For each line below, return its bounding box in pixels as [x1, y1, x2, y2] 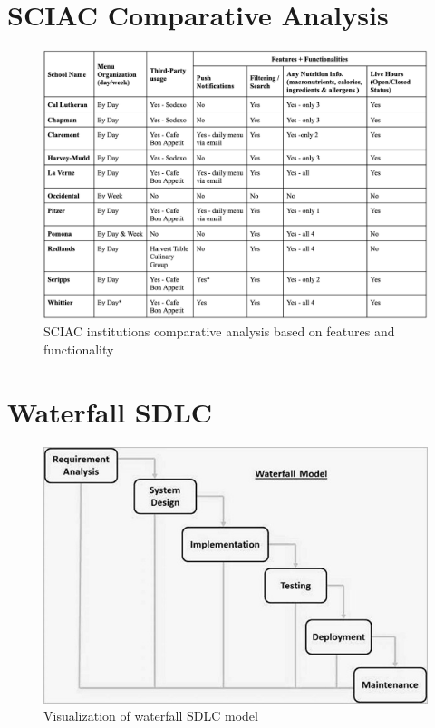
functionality [43, 339, 114, 358]
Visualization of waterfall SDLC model [43, 706, 258, 725]
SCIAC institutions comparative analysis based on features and [43, 322, 395, 341]
